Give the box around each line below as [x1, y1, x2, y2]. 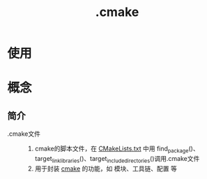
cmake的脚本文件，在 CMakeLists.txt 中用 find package [34, 144, 189, 154]
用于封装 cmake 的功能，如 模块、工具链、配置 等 [34, 164, 178, 173]
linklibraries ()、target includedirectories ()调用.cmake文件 [52, 154, 200, 164]
